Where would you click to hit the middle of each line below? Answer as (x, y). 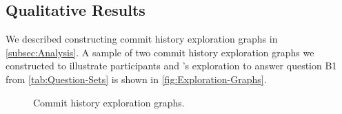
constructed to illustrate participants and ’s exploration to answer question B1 (171, 66)
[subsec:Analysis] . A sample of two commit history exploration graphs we (160, 52)
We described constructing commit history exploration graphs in (142, 39)
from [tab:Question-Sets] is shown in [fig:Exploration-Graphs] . (136, 79)
